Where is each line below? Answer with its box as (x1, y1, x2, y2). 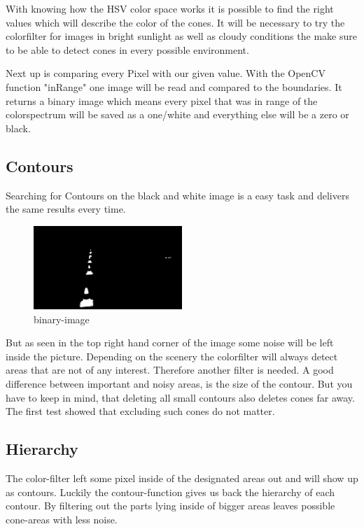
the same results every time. (6, 202, 126, 216)
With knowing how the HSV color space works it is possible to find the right (6, 1, 334, 15)
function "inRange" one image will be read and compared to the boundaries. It (6, 79, 342, 94)
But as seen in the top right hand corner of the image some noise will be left (6, 335, 334, 350)
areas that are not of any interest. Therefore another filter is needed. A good (6, 362, 334, 377)
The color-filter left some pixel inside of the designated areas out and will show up (6, 470, 358, 485)
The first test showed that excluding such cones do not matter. (6, 404, 275, 418)
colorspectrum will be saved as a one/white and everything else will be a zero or (6, 107, 349, 122)
